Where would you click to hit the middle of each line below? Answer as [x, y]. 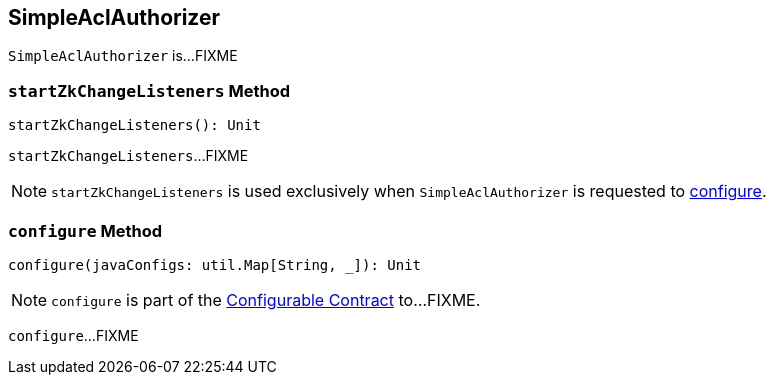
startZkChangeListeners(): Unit [134, 125]
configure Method [85, 230]
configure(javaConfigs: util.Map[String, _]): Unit [215, 264]
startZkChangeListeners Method [149, 90]
